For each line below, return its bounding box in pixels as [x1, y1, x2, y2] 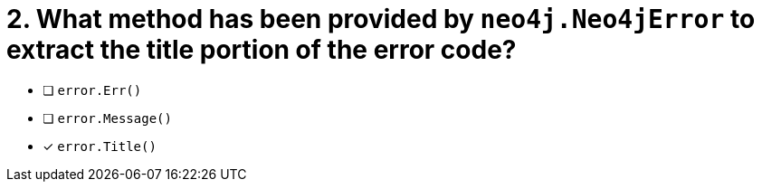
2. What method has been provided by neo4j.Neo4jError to [6, 4, 756, 34]
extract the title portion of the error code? [6, 34, 517, 65]
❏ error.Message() [43, 109, 172, 126]
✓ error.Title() [43, 137, 157, 154]
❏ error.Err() [43, 81, 142, 98]
